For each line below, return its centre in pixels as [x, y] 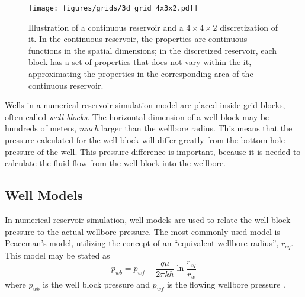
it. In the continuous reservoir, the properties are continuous [138, 39]
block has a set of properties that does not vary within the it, [140, 62]
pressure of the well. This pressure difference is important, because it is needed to [153, 151]
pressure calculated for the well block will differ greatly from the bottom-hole [145, 140]
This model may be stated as [57, 255]
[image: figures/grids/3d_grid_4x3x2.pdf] [113, 8]
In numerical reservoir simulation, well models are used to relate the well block [148, 219]
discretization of [249, 27]
